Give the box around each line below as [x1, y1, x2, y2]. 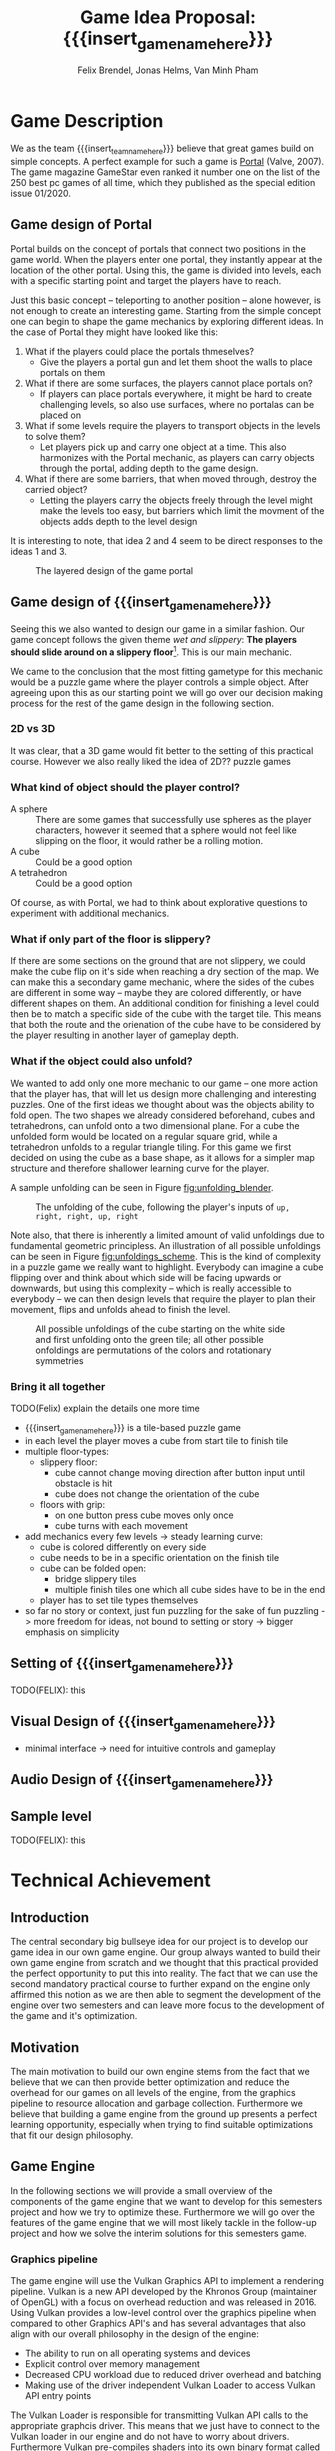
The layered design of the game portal [35, 564, 193, 576]
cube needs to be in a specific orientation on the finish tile [39, 1551, 280, 1563]
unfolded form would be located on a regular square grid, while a [10, 1130, 278, 1142]
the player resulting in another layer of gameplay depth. [10, 1029, 240, 1041]
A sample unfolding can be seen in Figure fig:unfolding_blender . [10, 1181, 274, 1193]
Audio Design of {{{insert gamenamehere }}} [10, 1771, 274, 1791]
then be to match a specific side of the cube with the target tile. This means [10, 1008, 322, 1020]
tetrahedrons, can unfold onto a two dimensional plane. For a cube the [10, 1119, 300, 1131]
